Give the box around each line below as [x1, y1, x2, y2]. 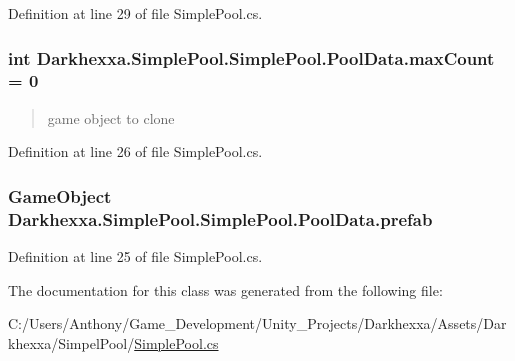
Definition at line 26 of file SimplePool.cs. [8, 141, 263, 162]
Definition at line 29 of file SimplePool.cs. [8, 3, 263, 23]
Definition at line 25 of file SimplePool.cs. [8, 246, 263, 267]
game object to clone [47, 107, 175, 128]
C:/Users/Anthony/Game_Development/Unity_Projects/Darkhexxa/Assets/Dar [8, 313, 507, 334]
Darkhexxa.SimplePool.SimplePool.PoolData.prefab [8, 206, 433, 231]
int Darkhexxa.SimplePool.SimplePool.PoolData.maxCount [8, 45, 495, 70]
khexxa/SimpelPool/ [8, 332, 135, 353]
